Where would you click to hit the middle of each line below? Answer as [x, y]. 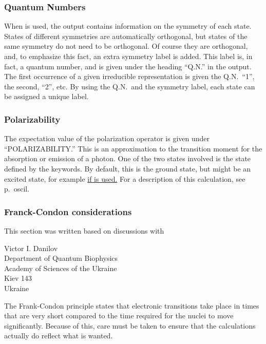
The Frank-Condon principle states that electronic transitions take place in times [132, 305]
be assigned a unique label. [46, 96]
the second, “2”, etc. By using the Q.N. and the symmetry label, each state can [130, 86]
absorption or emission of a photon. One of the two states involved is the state [128, 158]
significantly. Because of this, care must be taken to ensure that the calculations [130, 325]
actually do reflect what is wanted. [59, 336]
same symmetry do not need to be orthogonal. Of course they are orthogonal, [126, 46]
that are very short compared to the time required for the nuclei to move [119, 316]
